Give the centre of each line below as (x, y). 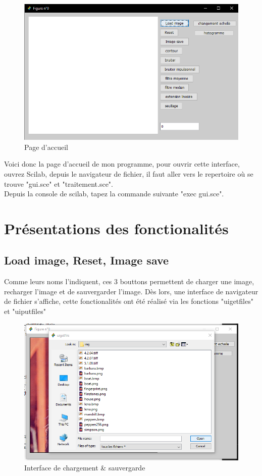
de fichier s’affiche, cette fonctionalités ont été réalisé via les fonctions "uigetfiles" (129, 301)
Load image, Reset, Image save (87, 260)
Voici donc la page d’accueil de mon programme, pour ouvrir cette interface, (122, 164)
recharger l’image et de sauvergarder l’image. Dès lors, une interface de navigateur (131, 291)
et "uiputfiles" (25, 311)
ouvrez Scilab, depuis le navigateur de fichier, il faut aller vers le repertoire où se (129, 173)
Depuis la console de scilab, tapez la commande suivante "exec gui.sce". (114, 194)
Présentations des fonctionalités (116, 228)
